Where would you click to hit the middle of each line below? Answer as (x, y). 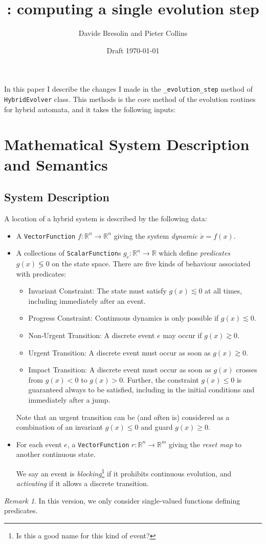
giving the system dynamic (156, 235)
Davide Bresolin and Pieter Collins (133, 33)
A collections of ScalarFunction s (69, 253)
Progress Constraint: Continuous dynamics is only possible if (124, 318)
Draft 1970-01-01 (133, 50)
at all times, (224, 291)
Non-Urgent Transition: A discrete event (92, 335)
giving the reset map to (205, 444)
